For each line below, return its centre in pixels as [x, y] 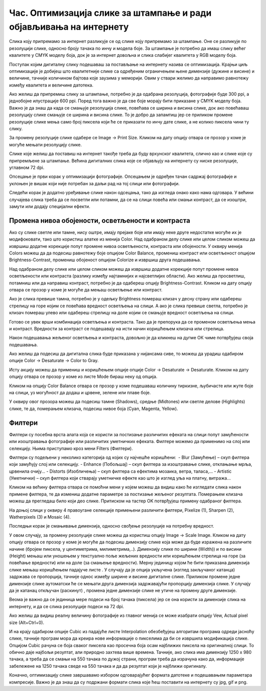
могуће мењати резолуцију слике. [46, 144]
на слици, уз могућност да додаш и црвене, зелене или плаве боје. [80, 393]
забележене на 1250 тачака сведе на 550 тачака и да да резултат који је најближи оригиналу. [108, 666]
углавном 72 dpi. [27, 167]
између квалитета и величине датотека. [51, 85]
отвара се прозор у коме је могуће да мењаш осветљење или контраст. [86, 289]
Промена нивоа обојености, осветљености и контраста [100, 221]
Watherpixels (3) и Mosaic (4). [40, 517]
